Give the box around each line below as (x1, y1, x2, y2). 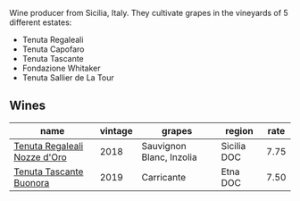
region (225, 124, 254, 137)
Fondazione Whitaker (21, 63, 101, 73)
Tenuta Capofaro (21, 44, 85, 54)
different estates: (9, 17, 72, 28)
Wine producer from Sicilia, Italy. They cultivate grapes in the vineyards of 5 (9, 8, 288, 18)
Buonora (13, 176, 50, 188)
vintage (99, 124, 133, 137)
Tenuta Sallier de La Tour (21, 72, 114, 83)
